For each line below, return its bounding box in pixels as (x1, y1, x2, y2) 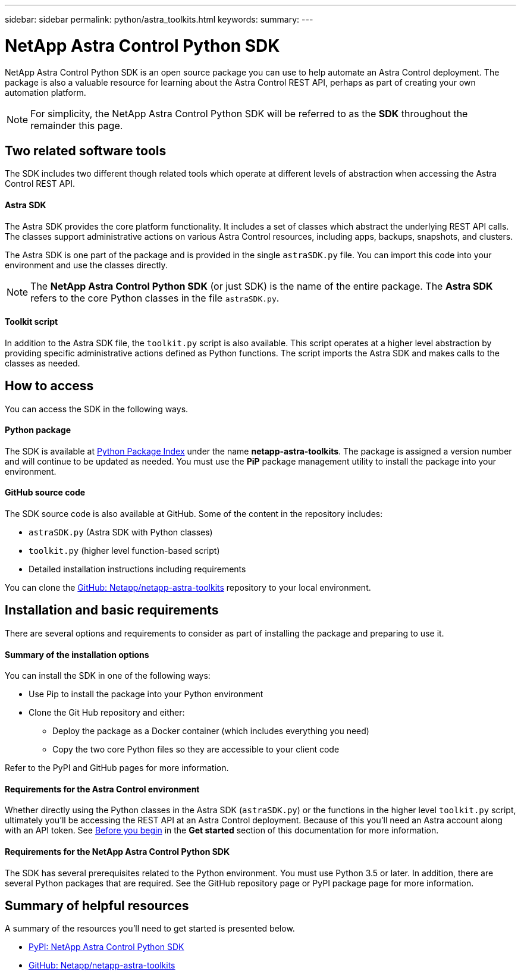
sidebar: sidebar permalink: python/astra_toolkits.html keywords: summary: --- (5, 14, 313, 24)
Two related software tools (5, 143, 167, 158)
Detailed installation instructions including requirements (29, 564, 246, 575)
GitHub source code (5, 487, 86, 498)
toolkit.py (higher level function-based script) (29, 546, 220, 556)
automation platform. (5, 87, 86, 98)
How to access (5, 378, 94, 394)
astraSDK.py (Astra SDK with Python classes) (29, 527, 213, 538)
